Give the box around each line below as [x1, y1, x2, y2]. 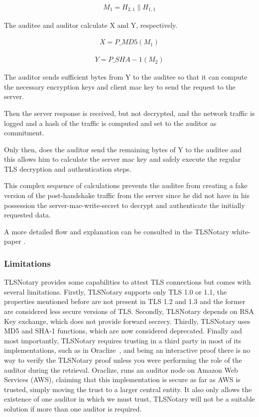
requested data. [4, 209, 51, 220]
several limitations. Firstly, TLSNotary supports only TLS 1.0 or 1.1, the [4, 286, 227, 297]
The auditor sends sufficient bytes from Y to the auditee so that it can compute [4, 72, 248, 82]
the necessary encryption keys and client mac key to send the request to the [4, 81, 236, 92]
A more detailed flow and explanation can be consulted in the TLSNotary [4, 226, 230, 236]
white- [231, 226, 251, 236]
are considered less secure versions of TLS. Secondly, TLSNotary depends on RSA [4, 306, 254, 316]
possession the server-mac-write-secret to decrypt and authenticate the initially [4, 200, 245, 210]
